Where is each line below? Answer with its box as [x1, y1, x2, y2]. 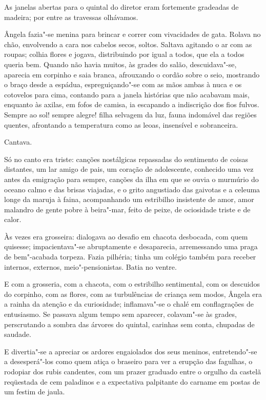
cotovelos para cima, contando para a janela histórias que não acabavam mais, [4, 89, 250, 99]
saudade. [4, 329, 31, 339]
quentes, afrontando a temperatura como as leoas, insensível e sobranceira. [4, 119, 238, 130]
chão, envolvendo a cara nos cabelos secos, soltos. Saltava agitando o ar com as [4, 38, 252, 49]
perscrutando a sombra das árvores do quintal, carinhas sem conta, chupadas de [4, 318, 255, 329]
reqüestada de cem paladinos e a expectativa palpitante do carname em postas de [4, 376, 260, 387]
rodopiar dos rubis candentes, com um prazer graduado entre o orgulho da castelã [4, 366, 261, 376]
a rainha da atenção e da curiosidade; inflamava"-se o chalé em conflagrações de [4, 298, 254, 309]
